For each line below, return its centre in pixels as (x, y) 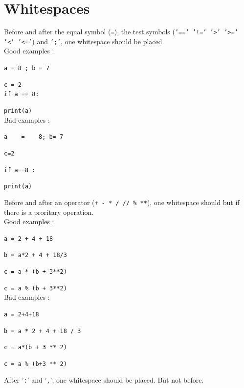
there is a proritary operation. (49, 212)
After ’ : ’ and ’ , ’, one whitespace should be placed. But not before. (104, 379)
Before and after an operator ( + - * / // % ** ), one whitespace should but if (122, 202)
